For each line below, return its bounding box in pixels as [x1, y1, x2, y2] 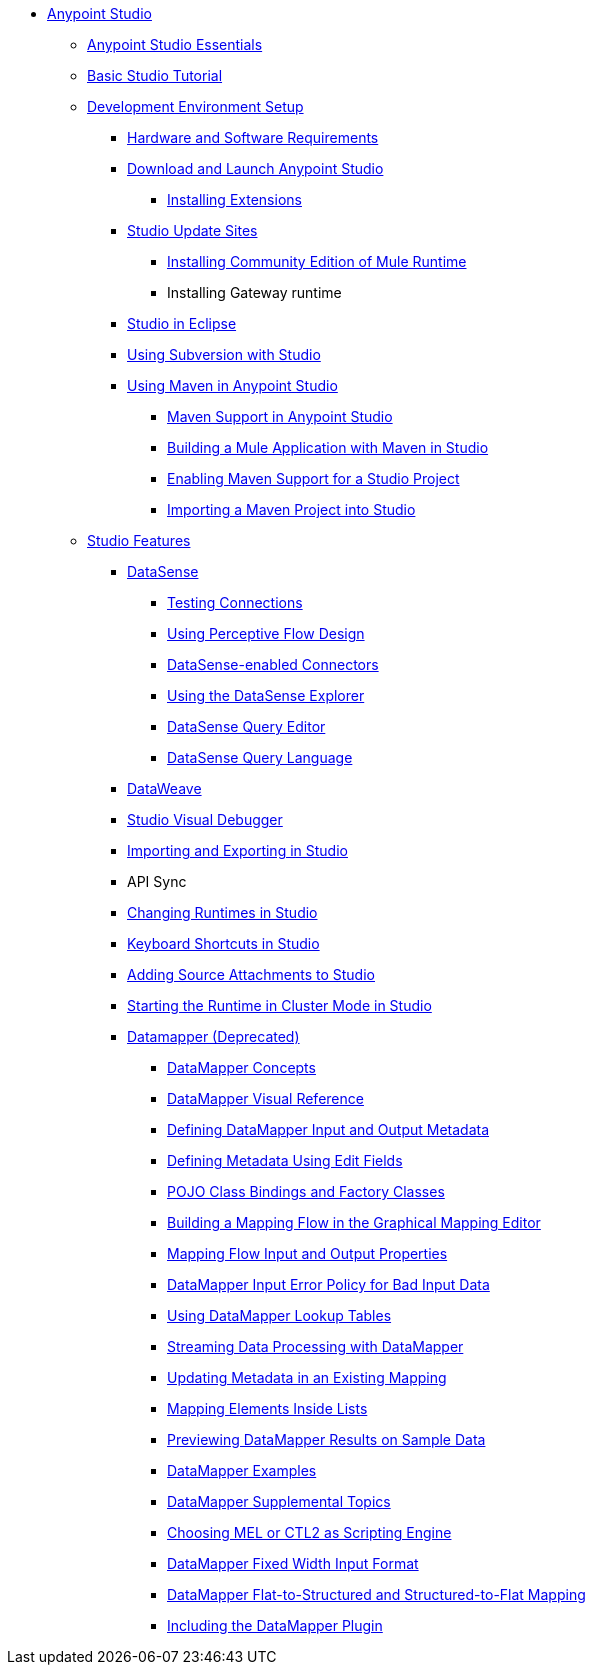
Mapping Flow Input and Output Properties [167, 1245, 448, 1262]
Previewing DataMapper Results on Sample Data [167, 1431, 486, 1448]
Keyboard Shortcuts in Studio [127, 935, 320, 952]
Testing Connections [167, 594, 303, 611]
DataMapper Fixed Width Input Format [167, 1555, 419, 1572]
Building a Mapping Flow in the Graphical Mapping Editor [167, 1214, 541, 1231]
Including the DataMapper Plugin [167, 1617, 383, 1634]
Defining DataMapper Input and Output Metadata [167, 1121, 490, 1138]
